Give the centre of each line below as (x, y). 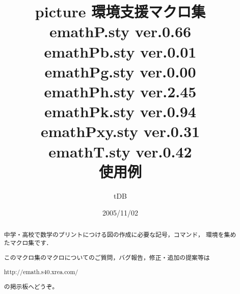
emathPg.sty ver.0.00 (120, 71)
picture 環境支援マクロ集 (120, 11)
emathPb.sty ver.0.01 (120, 51)
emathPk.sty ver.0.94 (120, 111)
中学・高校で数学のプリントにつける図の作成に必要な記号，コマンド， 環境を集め (120, 234)
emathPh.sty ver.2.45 (120, 91)
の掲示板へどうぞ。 (31, 286)
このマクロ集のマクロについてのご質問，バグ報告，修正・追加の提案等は (107, 257)
